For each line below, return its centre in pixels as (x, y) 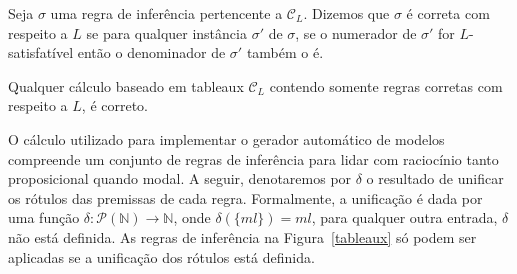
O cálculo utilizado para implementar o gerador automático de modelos (226, 138)
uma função (44, 217)
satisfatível (41, 52)
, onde (192, 217)
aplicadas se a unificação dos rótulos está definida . (161, 256)
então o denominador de (151, 52)
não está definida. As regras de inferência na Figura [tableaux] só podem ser (242, 236)
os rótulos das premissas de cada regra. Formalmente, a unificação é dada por (245, 197)
